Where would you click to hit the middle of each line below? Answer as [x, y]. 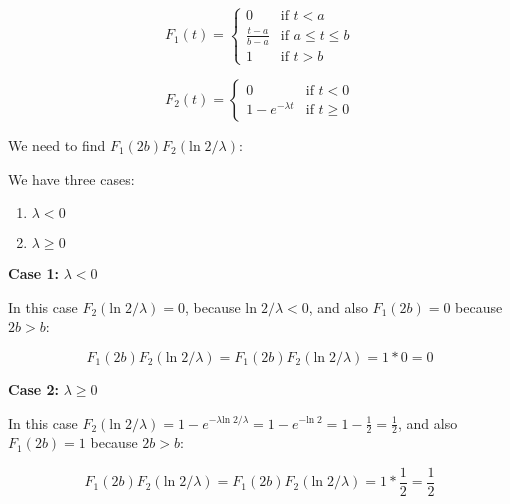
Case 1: [34, 273]
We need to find [57, 144]
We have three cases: [71, 178]
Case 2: [34, 388]
